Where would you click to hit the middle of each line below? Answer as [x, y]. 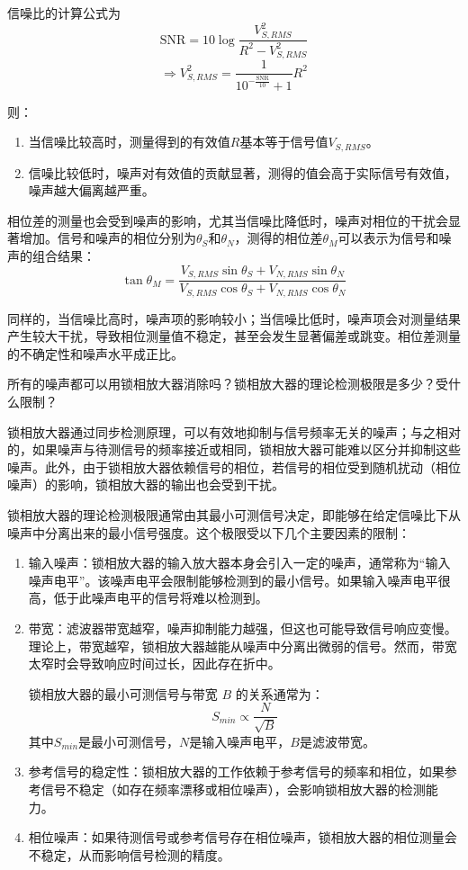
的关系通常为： [279, 693]
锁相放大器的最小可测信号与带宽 [123, 693]
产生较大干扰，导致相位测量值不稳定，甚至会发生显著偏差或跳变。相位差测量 [234, 336]
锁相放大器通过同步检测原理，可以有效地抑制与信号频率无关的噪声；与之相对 [234, 431]
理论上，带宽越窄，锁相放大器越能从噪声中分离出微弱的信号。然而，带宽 [243, 646]
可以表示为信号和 [388, 238]
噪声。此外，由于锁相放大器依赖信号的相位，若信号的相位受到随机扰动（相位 [234, 466]
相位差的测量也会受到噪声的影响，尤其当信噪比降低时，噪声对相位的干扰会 [228, 220]
